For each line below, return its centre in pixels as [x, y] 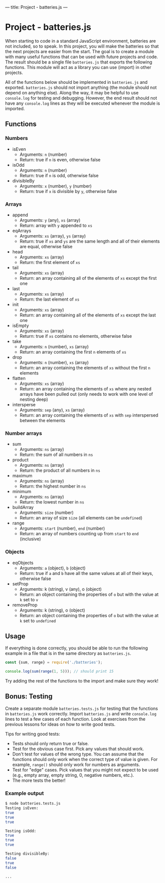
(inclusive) [30, 539]
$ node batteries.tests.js [33, 804]
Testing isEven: [22, 808]
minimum [21, 492]
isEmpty [21, 325]
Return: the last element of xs [50, 299]
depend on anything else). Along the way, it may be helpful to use [72, 93]
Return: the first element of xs [50, 262]
